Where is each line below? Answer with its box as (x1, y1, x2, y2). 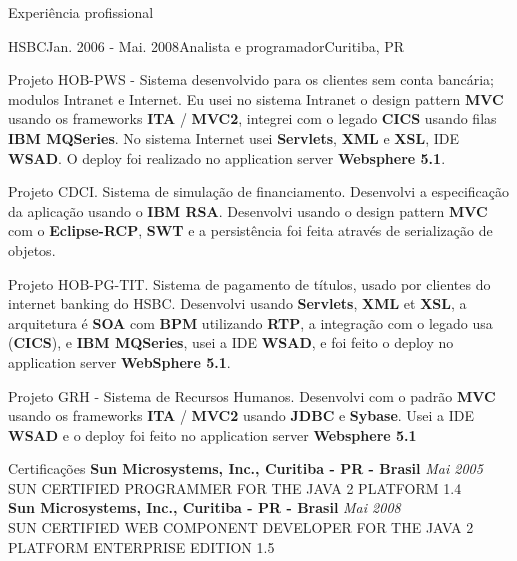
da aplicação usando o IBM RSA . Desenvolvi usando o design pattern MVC (8, 200, 488, 221)
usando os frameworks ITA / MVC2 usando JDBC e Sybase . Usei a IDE (8, 405, 475, 426)
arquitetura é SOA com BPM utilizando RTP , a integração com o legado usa (8, 312, 493, 333)
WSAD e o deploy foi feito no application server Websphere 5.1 (8, 424, 417, 445)
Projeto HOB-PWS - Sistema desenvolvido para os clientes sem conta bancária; (8, 69, 494, 90)
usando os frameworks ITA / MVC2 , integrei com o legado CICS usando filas (8, 108, 497, 129)
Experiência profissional (8, 2, 154, 22)
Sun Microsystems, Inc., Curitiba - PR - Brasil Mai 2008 (8, 497, 401, 518)
